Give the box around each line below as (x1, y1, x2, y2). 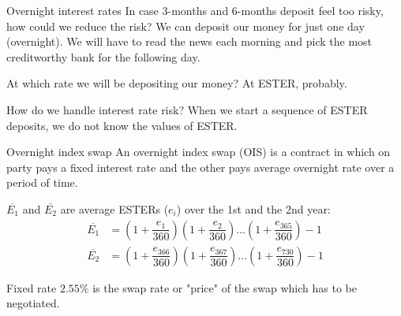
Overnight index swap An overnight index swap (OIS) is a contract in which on (6, 143, 391, 160)
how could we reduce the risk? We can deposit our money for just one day (6, 17, 365, 34)
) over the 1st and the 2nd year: (176, 200, 331, 217)
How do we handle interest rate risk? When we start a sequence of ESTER (6, 101, 368, 117)
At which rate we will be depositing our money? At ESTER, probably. (6, 75, 347, 91)
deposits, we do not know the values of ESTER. (6, 117, 238, 133)
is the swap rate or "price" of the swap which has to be (92, 279, 357, 296)
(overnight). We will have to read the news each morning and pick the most (6, 33, 373, 50)
